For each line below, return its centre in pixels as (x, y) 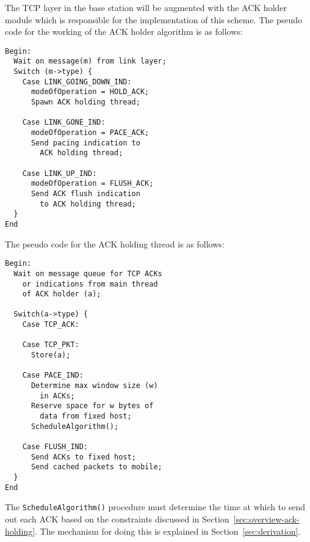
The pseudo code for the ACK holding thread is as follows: (115, 244)
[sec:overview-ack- (266, 518)
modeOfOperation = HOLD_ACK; (90, 92)
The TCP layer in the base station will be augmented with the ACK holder (146, 7)
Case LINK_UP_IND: (59, 173)
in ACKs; (57, 396)
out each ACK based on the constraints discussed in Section (117, 518)
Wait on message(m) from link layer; (90, 61)
